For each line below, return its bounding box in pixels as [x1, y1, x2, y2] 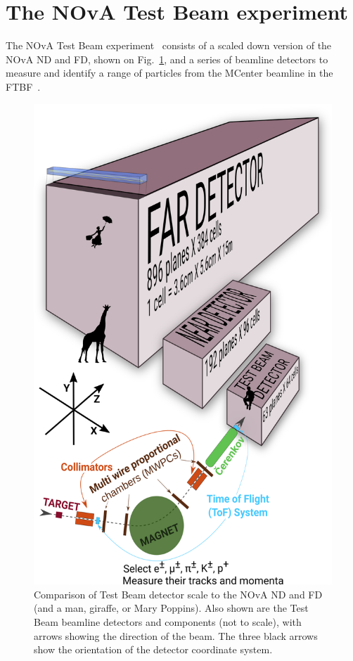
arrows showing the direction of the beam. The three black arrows [34, 628, 318, 643]
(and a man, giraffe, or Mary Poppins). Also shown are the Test [34, 601, 309, 615]
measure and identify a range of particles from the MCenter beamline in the [6, 65, 333, 80]
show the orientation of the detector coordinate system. [34, 642, 273, 657]
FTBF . [6, 79, 41, 94]
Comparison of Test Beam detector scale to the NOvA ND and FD [34, 586, 323, 601]
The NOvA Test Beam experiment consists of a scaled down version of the [6, 38, 332, 53]
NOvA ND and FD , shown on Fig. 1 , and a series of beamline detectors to [6, 51, 328, 66]
